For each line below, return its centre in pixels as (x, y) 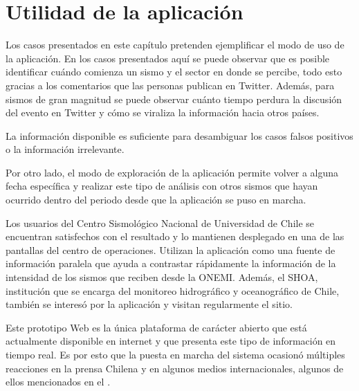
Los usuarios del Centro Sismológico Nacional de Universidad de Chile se (160, 222)
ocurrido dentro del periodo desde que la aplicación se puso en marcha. (156, 200)
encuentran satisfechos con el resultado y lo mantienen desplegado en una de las (175, 236)
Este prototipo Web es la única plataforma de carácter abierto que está (156, 327)
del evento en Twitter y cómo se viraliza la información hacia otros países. (163, 112)
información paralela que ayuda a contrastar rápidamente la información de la (171, 263)
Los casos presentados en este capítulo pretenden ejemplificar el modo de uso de (175, 45)
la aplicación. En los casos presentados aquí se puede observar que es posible (168, 58)
